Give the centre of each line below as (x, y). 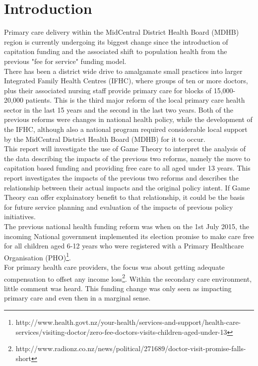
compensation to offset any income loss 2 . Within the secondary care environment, (128, 278)
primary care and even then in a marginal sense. (77, 298)
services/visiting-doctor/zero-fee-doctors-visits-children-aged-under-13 (121, 332)
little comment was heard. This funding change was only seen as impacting (118, 288)
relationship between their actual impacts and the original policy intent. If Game (127, 187)
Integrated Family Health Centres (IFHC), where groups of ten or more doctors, (126, 81)
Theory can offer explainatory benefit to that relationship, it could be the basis (124, 197)
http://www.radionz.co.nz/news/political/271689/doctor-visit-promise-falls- (131, 348)
